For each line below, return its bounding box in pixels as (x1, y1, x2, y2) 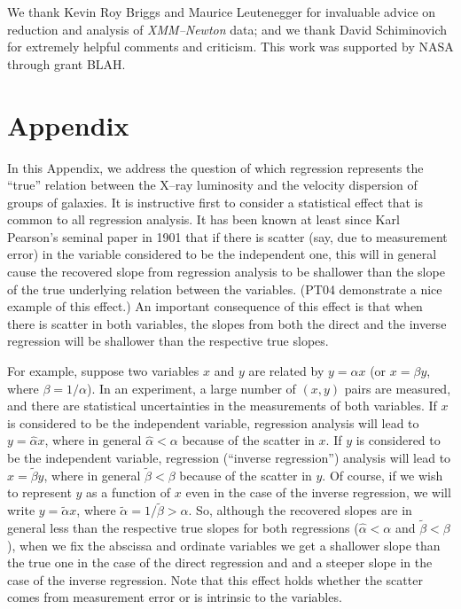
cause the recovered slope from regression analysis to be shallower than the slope (7, 262, 445, 281)
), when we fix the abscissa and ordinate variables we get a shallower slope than (7, 535, 441, 554)
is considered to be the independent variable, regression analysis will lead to (7, 413, 419, 432)
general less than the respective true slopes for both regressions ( (7, 519, 359, 537)
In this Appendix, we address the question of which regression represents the (7, 158, 424, 176)
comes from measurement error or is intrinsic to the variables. (7, 588, 342, 606)
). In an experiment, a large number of (87, 379, 296, 397)
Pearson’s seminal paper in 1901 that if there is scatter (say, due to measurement (7, 227, 448, 246)
